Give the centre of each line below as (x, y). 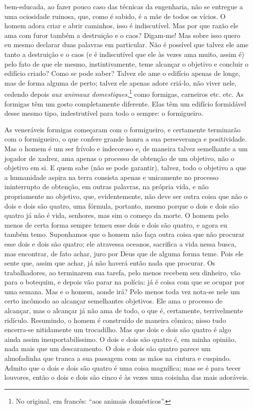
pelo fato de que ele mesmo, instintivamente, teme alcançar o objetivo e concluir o (126, 63)
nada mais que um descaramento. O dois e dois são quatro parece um (108, 348)
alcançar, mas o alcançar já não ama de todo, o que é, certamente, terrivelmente (124, 311)
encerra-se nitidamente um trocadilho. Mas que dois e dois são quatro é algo (118, 329)
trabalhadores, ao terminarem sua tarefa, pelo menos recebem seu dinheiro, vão (122, 272)
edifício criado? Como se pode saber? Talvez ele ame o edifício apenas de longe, (122, 73)
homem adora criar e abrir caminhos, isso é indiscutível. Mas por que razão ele (121, 26)
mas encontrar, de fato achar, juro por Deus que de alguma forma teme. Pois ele (124, 253)
